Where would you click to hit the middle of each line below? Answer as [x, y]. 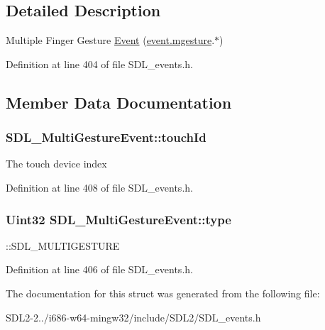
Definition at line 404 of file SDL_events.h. [99, 64]
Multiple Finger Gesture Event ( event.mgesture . [110, 40]
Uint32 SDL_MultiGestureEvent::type [119, 219]
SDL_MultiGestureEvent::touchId [106, 137]
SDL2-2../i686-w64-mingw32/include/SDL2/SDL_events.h [133, 317]
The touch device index [56, 164]
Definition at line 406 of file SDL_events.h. [99, 269]
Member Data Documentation [119, 102]
